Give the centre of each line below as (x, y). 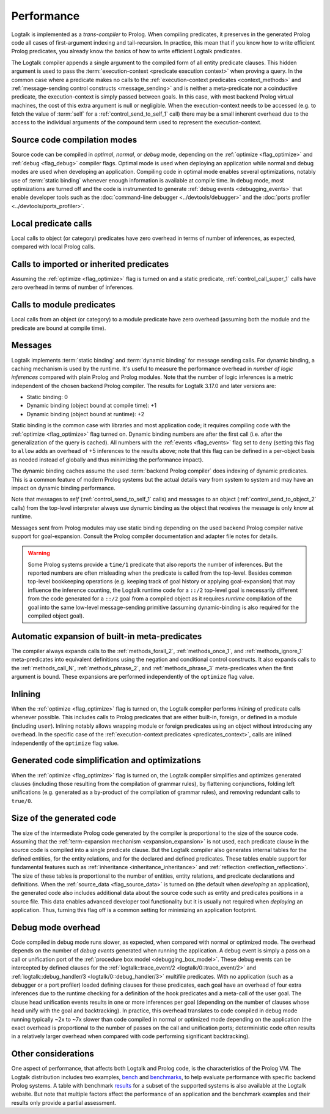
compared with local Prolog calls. (53, 247)
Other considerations (53, 1054)
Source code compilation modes (74, 140)
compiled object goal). (56, 616)
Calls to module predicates (63, 305)
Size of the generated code (64, 818)
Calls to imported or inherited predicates (90, 264)
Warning (39, 553)
